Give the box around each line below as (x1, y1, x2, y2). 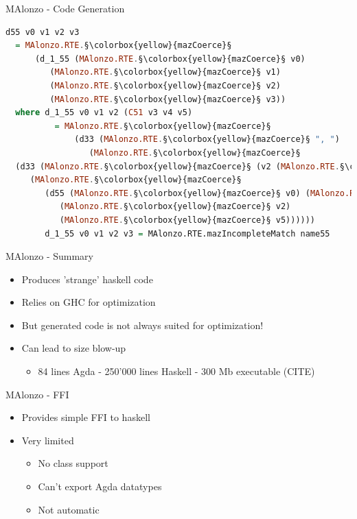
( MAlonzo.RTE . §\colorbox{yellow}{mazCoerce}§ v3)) (49, 94, 286, 104)
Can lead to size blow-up (21, 341, 126, 355)
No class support (38, 456, 108, 470)
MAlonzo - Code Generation (5, 1, 125, 15)
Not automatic (38, 502, 100, 516)
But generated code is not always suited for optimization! (21, 317, 264, 332)
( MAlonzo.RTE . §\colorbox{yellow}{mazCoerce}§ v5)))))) (59, 215, 316, 225)
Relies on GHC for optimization (21, 295, 156, 309)
